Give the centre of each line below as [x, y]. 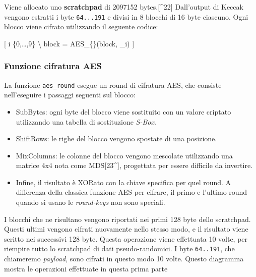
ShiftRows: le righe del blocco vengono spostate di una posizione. [116, 138]
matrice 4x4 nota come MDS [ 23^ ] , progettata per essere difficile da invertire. [134, 165]
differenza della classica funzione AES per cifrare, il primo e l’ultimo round [132, 192]
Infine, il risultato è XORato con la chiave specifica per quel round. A [123, 182]
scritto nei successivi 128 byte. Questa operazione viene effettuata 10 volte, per [126, 238]
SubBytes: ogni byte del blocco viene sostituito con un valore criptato [123, 111]
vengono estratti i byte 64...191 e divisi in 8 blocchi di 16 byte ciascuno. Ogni [126, 16]
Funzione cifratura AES [53, 66]
